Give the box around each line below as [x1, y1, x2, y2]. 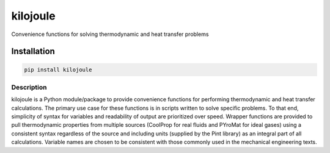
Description [11, 83, 47, 91]
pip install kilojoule [24, 66, 92, 73]
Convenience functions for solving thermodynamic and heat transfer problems [11, 30, 209, 38]
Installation [11, 46, 55, 57]
